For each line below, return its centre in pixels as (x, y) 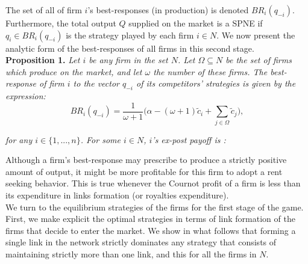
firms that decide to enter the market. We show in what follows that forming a (151, 230)
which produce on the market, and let (74, 71)
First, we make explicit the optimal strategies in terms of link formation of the (150, 219)
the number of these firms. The (210, 71)
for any (19, 139)
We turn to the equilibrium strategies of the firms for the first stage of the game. (155, 207)
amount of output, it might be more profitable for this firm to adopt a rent (144, 171)
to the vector (96, 83)
